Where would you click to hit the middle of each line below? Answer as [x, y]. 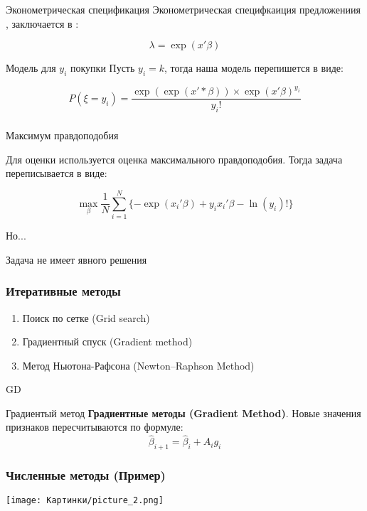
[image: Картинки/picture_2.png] [85, 501]
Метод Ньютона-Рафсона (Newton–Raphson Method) [138, 365]
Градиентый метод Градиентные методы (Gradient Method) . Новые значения [183, 413]
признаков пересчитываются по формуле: [95, 427]
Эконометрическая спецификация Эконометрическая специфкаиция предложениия [183, 9]
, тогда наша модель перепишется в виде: [254, 68]
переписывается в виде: [57, 173]
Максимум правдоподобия [62, 135]
